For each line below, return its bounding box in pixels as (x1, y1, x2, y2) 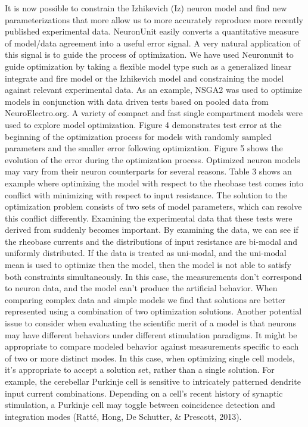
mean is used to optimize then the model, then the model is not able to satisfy (5, 258, 292, 271)
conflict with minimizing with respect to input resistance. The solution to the (5, 188, 287, 201)
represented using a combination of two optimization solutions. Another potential (5, 305, 302, 317)
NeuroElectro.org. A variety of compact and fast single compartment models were (5, 107, 303, 119)
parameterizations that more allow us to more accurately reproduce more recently (5, 13, 303, 26)
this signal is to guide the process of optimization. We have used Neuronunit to (5, 48, 294, 61)
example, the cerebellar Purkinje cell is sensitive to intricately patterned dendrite (5, 375, 301, 387)
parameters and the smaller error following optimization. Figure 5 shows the (5, 142, 283, 154)
